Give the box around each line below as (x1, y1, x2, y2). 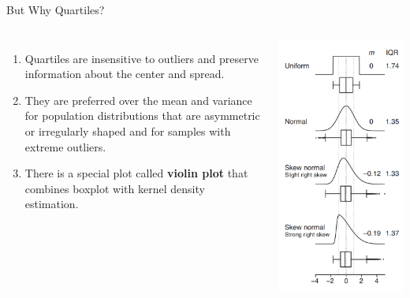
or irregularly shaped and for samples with (24, 122, 231, 139)
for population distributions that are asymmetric (24, 107, 260, 124)
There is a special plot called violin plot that (24, 165, 248, 181)
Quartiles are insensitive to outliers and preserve (24, 50, 259, 66)
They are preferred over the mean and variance (24, 91, 252, 108)
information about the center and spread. (24, 65, 225, 82)
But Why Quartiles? (6, 2, 105, 17)
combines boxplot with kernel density (24, 180, 205, 196)
